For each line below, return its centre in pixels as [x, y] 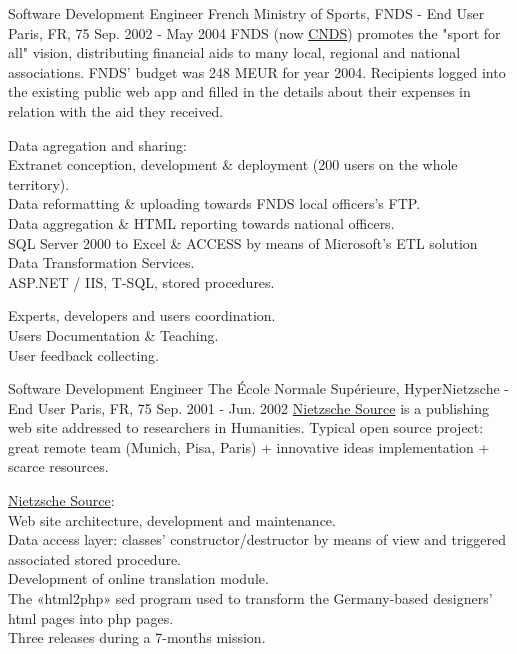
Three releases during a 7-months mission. [137, 637]
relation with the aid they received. [116, 110]
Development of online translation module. [138, 578]
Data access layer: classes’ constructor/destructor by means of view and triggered [257, 539]
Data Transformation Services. [101, 262]
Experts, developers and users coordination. [142, 315]
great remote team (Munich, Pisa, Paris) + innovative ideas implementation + [249, 446]
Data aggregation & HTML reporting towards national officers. [201, 222]
